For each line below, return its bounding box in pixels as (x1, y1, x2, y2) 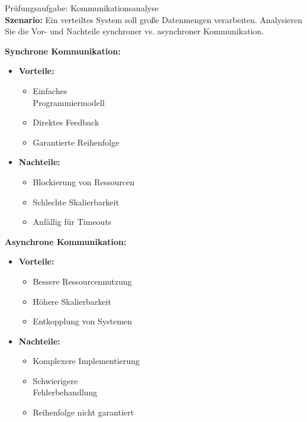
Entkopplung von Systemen (33, 315, 133, 327)
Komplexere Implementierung (33, 355, 140, 367)
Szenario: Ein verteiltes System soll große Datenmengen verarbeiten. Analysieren (5, 13, 303, 25)
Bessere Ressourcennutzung (33, 275, 132, 287)
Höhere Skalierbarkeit (33, 295, 111, 307)
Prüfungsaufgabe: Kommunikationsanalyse (5, 2, 159, 14)
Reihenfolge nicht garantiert (33, 406, 134, 418)
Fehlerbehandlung (33, 386, 98, 398)
